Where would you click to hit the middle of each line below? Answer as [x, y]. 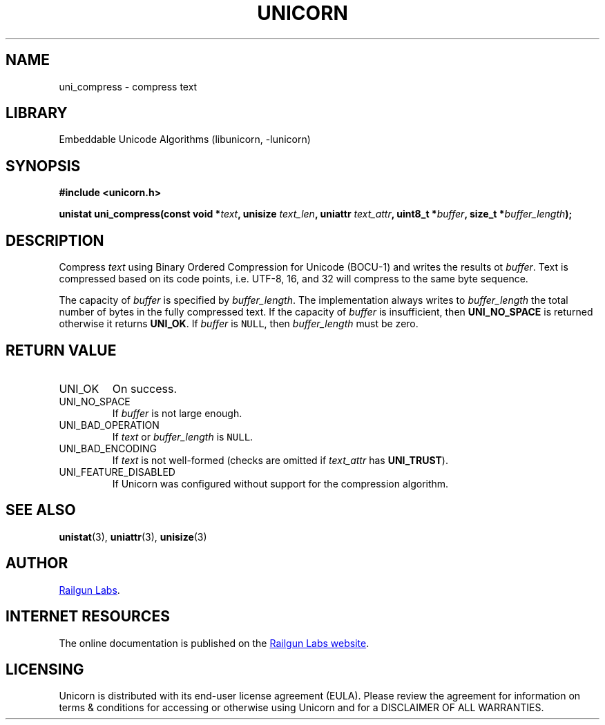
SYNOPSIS [43, 166]
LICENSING [45, 669]
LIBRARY [37, 113]
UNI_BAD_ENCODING [108, 448]
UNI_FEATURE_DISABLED [117, 472]
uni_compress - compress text [128, 86]
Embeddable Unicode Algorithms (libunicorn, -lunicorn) [185, 139]
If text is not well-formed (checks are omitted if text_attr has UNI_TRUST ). [280, 460]
